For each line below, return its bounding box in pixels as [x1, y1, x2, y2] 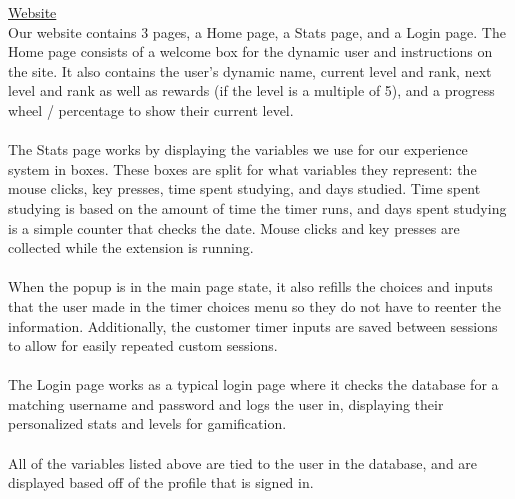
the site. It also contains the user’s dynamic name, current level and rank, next [8, 60, 492, 81]
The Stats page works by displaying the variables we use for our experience [8, 139, 468, 160]
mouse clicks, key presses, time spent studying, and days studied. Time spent [8, 178, 481, 199]
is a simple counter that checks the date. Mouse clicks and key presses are [8, 217, 460, 238]
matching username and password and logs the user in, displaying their [8, 393, 444, 414]
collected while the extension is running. [8, 237, 254, 258]
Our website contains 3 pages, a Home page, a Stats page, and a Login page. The [8, 21, 506, 42]
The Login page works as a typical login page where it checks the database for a [8, 374, 499, 395]
